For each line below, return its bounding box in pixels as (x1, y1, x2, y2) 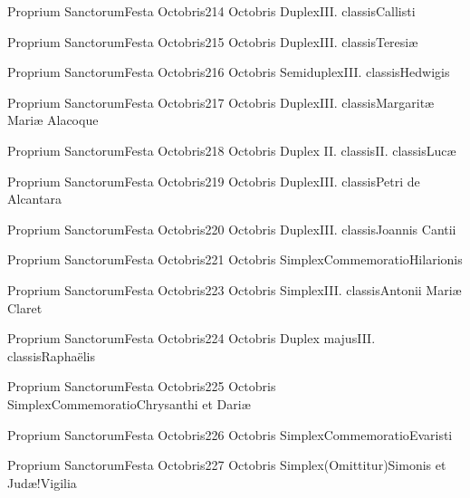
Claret (7, 298, 43, 317)
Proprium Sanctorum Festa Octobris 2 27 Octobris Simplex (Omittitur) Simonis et (7, 455, 446, 474)
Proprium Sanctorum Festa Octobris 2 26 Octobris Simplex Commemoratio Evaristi (7, 425, 453, 444)
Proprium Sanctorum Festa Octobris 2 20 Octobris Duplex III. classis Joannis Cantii (7, 219, 456, 238)
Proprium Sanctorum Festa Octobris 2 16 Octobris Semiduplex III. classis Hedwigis (7, 62, 450, 81)
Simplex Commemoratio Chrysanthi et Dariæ (7, 394, 251, 413)
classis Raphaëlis (7, 346, 95, 365)
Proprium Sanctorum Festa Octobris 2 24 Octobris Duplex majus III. (7, 329, 376, 348)
